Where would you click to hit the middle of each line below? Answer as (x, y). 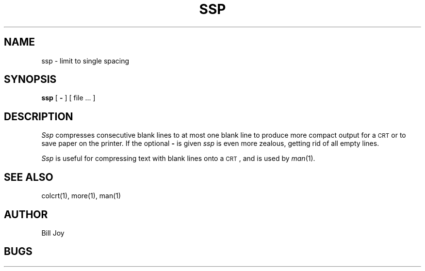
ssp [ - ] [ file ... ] (68, 98)
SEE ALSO (29, 177)
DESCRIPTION (39, 116)
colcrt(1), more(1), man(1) (81, 196)
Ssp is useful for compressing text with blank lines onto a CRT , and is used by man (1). (178, 159)
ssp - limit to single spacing (85, 61)
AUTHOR (26, 214)
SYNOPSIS (30, 80)
